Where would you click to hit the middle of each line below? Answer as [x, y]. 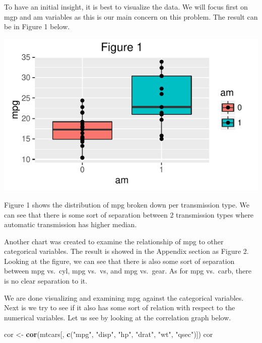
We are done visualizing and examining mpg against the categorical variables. [124, 297]
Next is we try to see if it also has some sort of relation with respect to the [120, 307]
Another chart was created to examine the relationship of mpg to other [114, 241]
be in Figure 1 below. [37, 26]
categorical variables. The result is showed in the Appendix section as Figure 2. [126, 251]
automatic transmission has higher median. [71, 224]
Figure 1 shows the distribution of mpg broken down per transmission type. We [127, 204]
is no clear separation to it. [46, 281]
